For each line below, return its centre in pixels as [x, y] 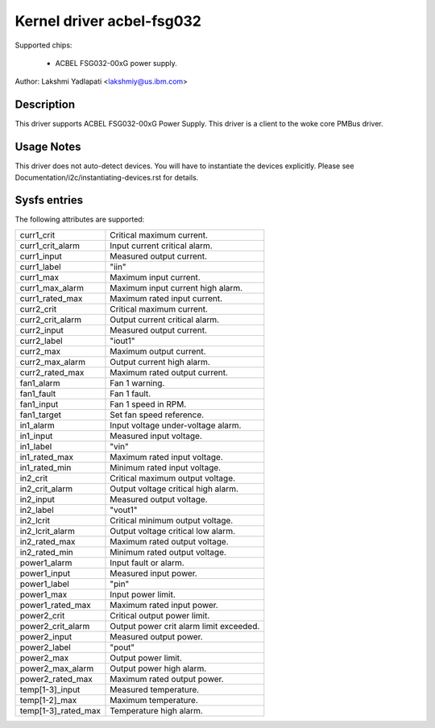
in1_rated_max [47, 457]
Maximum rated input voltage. [166, 457]
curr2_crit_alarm [51, 320]
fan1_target [41, 415]
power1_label [45, 584]
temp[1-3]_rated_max [60, 710]
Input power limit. [143, 594]
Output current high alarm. [160, 362]
